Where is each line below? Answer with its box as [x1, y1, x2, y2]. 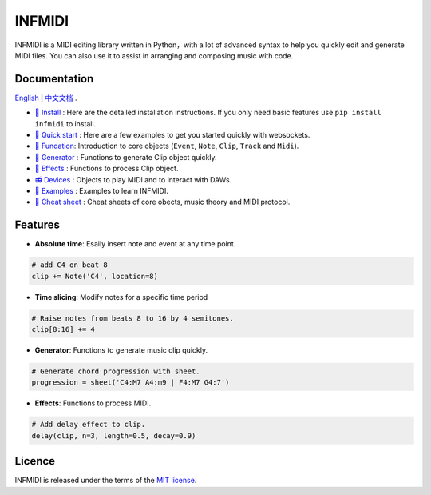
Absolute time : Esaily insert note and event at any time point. [34, 239, 236, 249]
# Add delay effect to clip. [31, 420, 146, 429]
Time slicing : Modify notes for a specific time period [34, 292, 208, 301]
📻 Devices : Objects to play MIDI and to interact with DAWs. [34, 174, 232, 184]
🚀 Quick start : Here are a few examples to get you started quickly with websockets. [34, 130, 310, 140]
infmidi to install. [34, 118, 97, 128]
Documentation [14, 72, 94, 86]
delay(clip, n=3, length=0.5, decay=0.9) [31, 431, 196, 440]
